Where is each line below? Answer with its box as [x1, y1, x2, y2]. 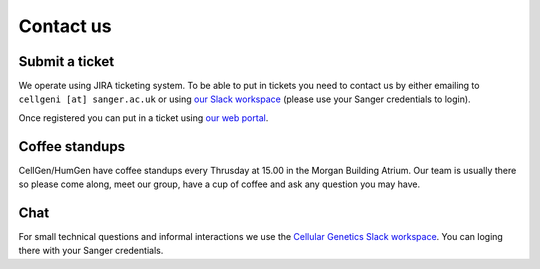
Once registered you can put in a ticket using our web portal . [18, 111, 269, 124]
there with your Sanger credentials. [18, 245, 164, 257]
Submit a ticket [18, 53, 115, 70]
